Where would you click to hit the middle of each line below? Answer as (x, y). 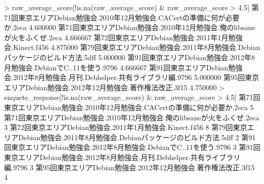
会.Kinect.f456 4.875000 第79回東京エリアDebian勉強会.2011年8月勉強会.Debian (132, 47)
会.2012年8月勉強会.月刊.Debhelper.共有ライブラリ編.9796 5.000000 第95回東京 (132, 77)
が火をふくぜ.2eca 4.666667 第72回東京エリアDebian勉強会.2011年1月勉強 (123, 37)
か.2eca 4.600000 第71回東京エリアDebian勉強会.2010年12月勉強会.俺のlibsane (130, 27)
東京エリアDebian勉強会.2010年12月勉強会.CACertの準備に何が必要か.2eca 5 (129, 107)
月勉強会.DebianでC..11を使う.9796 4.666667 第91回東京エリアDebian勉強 (123, 67)
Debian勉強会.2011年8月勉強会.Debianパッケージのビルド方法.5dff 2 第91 (137, 137)
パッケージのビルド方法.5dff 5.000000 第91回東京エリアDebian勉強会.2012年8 (130, 57)
